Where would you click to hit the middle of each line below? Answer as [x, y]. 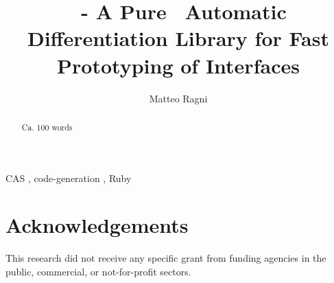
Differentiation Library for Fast [178, 38]
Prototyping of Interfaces [178, 65]
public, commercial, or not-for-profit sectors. [98, 271]
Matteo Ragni [178, 98]
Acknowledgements [97, 225]
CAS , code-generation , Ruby [69, 178]
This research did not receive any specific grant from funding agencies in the [166, 258]
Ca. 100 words [47, 127]
